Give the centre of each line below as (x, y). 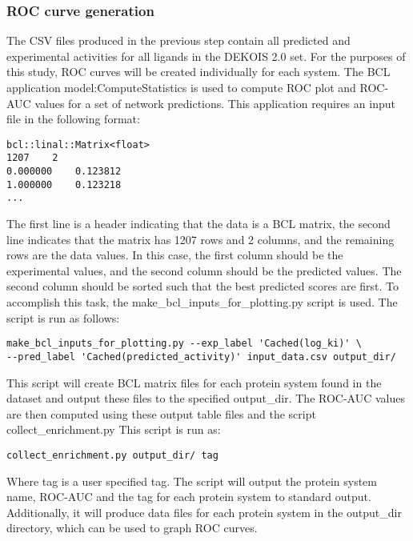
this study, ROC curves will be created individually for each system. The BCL (198, 72)
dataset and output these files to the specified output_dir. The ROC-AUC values (206, 398)
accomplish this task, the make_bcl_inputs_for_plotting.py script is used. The (202, 302)
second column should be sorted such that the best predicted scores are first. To (202, 286)
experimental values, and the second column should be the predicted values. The (204, 270)
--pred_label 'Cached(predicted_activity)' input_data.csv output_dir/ (201, 357)
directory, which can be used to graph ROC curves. (132, 528)
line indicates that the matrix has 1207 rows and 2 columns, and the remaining (200, 239)
